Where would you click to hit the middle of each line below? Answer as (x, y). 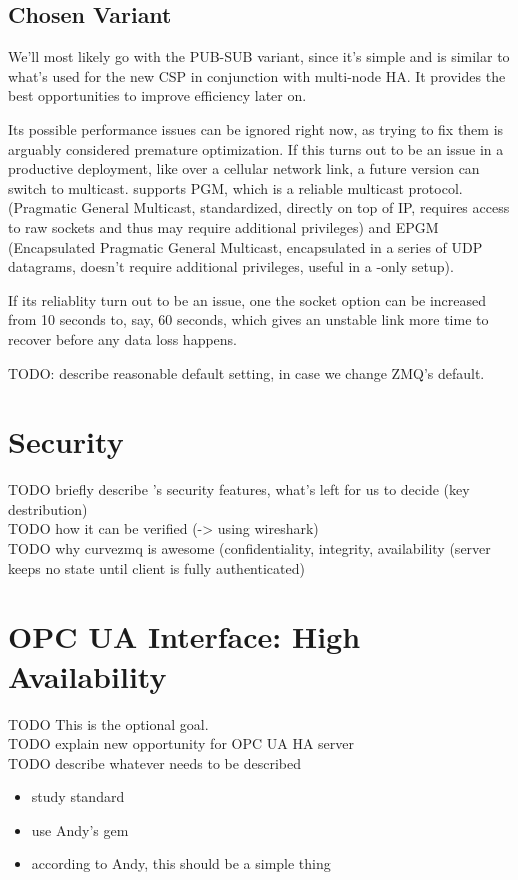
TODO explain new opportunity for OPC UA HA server (181, 743)
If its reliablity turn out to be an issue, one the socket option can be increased (247, 299)
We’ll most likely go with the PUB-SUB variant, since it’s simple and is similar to (259, 56)
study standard (78, 796)
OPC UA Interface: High (184, 636)
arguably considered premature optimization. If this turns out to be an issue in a (256, 148)
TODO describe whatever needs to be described (154, 762)
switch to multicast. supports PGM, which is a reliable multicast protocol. (235, 187)
